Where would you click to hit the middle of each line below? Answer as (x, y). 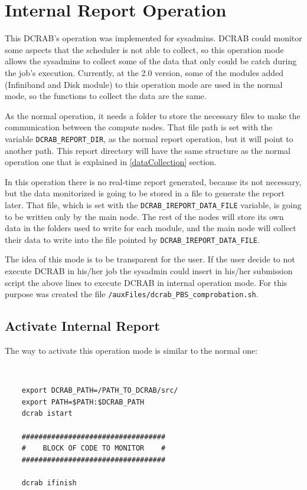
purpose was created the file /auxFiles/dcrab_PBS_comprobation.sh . (132, 294)
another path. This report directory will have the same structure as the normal (148, 150)
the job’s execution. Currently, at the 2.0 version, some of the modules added (144, 72)
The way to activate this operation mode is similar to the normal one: (131, 351)
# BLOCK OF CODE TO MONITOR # (94, 448)
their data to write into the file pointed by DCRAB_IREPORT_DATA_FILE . (132, 239)
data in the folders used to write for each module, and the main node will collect (151, 228)
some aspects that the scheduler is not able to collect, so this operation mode (144, 49)
